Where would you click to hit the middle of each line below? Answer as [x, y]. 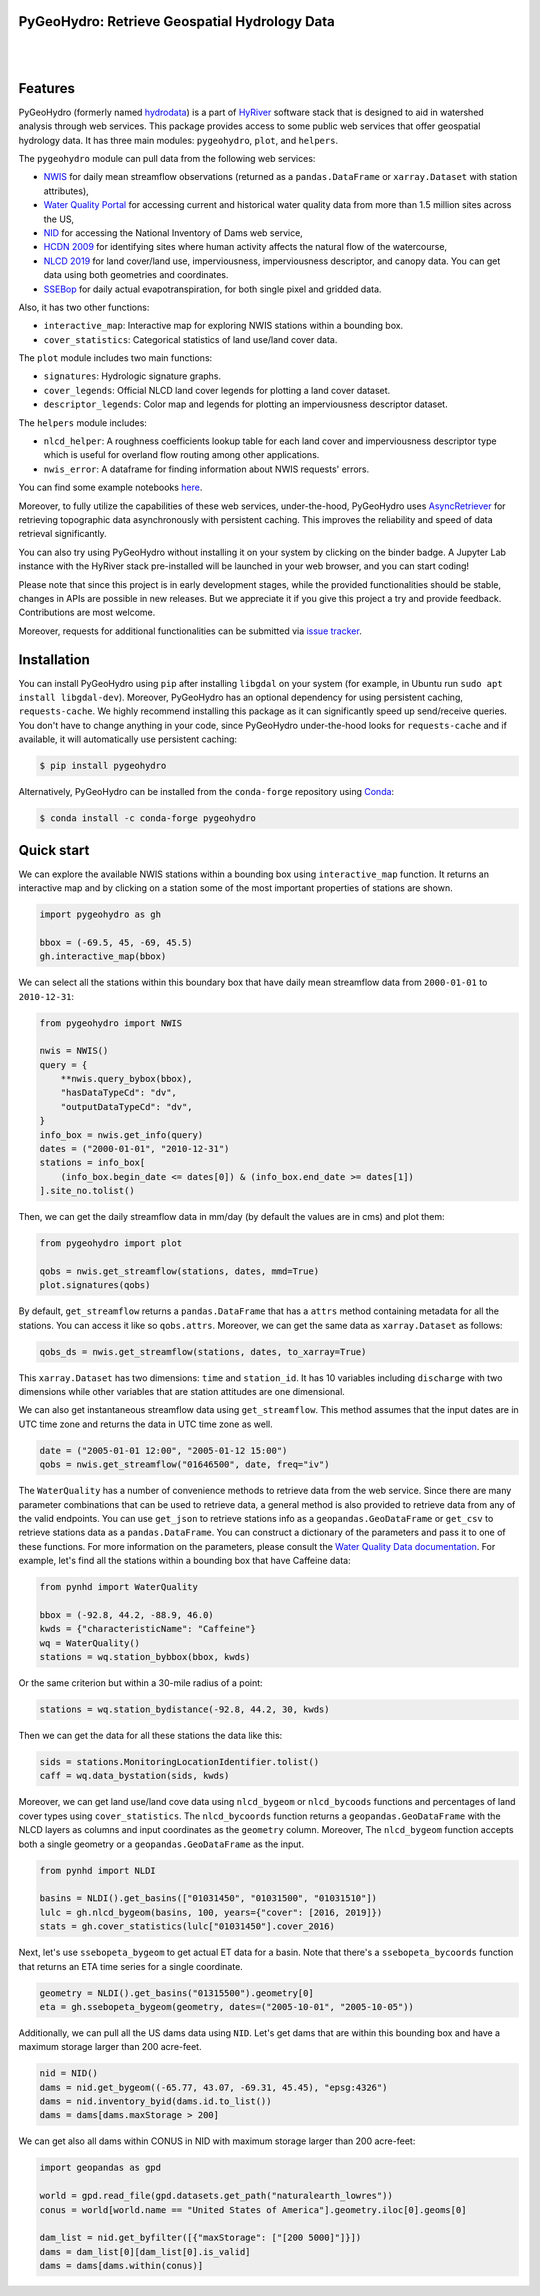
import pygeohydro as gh [100, 914]
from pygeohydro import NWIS [111, 1023]
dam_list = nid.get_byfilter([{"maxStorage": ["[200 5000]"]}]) [200, 2238]
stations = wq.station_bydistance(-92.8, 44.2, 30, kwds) [184, 1709]
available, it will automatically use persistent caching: [128, 739]
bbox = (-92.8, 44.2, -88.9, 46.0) [126, 1614]
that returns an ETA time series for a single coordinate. [131, 1966]
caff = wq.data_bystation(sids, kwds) [134, 1776]
